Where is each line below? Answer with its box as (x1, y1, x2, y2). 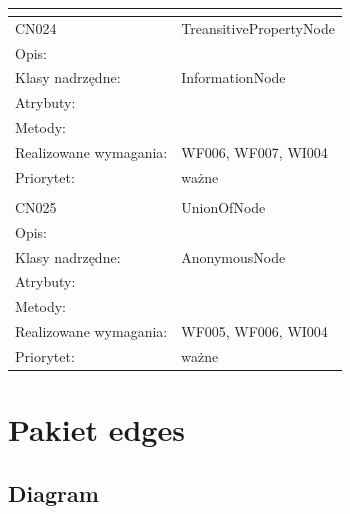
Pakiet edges (8, 409, 185, 450)
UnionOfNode (181, 196, 266, 217)
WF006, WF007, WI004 (181, 141, 328, 162)
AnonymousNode (181, 246, 286, 267)
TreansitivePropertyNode (181, 17, 335, 38)
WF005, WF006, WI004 (181, 321, 328, 342)
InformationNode (181, 67, 286, 88)
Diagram (8, 477, 99, 508)
